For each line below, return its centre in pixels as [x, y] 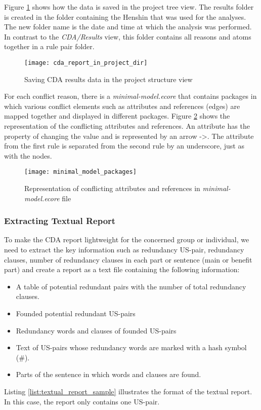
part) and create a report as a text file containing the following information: [122, 269]
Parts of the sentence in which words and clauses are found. [108, 374]
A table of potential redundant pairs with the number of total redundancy [131, 286]
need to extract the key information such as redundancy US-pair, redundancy [124, 250]
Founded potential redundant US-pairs [76, 313]
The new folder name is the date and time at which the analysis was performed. [128, 27]
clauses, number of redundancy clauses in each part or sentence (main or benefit [128, 259]
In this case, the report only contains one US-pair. [82, 401]
